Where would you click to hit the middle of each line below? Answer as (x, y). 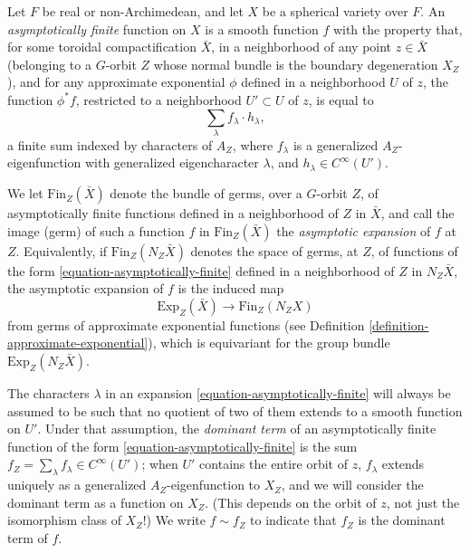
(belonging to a (49, 64)
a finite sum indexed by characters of (110, 144)
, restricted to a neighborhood (158, 99)
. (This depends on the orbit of (291, 502)
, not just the (423, 502)
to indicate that (293, 520)
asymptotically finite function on (97, 29)
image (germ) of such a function (96, 230)
